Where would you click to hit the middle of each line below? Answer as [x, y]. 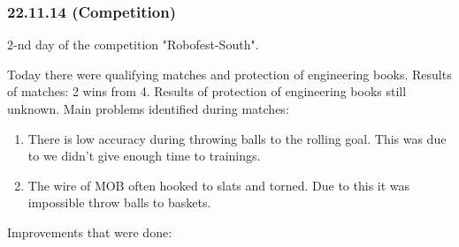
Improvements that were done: [90, 232]
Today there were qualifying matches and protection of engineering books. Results [229, 74]
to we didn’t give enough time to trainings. [144, 156]
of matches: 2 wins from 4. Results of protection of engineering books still [207, 91]
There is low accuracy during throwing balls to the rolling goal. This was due [237, 138]
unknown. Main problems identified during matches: [148, 109]
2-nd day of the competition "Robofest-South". [133, 45]
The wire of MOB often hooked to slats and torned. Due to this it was [219, 185]
